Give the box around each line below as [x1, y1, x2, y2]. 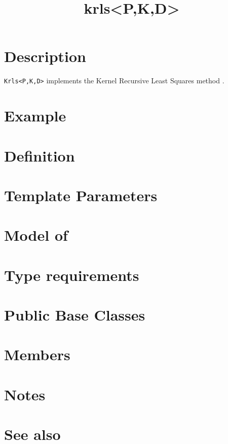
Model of [4, 225, 68, 245]
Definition [4, 145, 75, 166]
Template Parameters [4, 184, 158, 205]
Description [4, 46, 87, 67]
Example [4, 105, 66, 126]
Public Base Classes [4, 304, 145, 325]
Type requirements [4, 264, 139, 285]
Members [4, 344, 70, 365]
